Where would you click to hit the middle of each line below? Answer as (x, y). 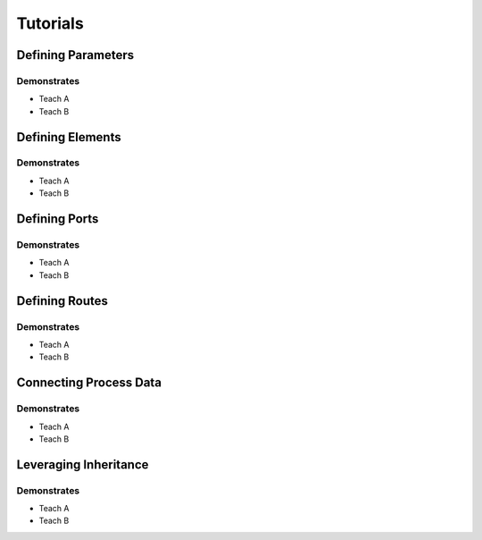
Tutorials (50, 23)
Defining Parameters (75, 55)
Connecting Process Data (89, 383)
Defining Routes (62, 301)
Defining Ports (58, 219)
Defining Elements (69, 137)
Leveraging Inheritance (83, 464)
